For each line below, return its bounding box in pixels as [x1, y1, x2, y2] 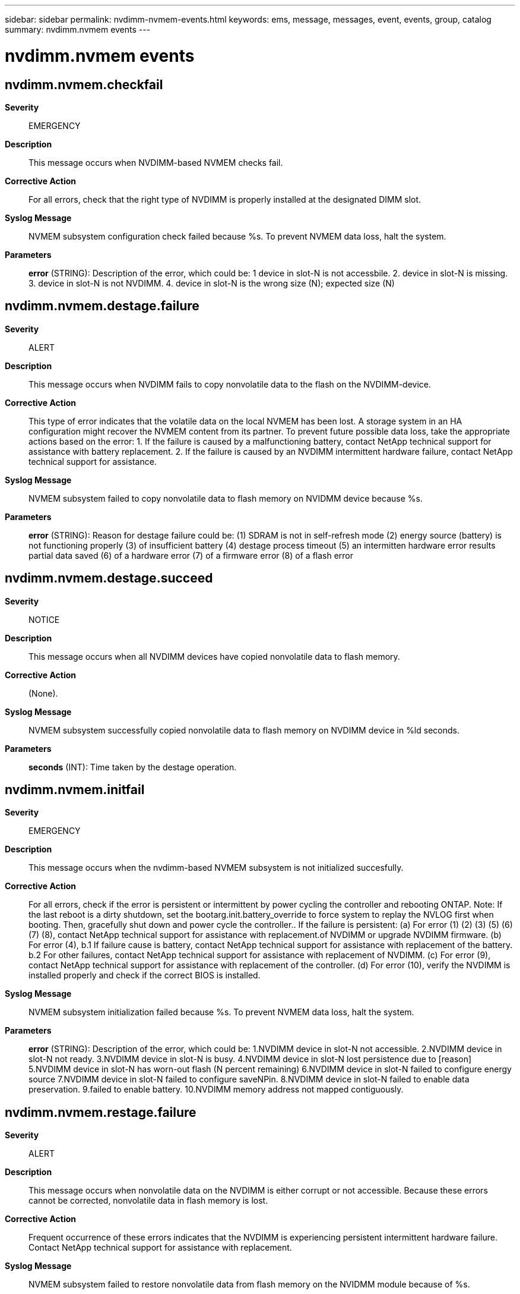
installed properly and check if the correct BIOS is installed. [28, 970, 261, 981]
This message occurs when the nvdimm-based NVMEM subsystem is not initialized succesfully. [28, 862, 404, 873]
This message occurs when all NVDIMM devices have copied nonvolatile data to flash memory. [28, 651, 400, 662]
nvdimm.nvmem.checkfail [5, 77, 163, 92]
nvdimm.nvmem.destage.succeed [5, 571, 213, 586]
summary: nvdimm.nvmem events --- [5, 24, 151, 34]
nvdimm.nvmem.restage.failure [5, 1104, 196, 1120]
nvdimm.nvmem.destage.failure [5, 298, 199, 314]
